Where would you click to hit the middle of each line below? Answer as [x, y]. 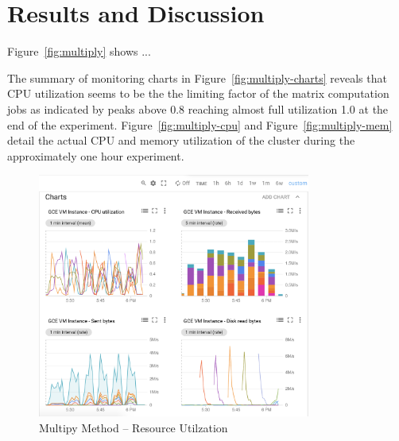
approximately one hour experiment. [96, 155]
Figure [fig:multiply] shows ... [79, 51]
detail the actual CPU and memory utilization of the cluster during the [181, 140]
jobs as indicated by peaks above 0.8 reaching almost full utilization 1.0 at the [198, 108]
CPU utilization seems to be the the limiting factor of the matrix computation [198, 93]
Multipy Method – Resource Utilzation [134, 427]
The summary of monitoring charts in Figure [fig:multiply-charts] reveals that [197, 77]
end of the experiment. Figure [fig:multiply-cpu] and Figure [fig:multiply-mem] [200, 124]
